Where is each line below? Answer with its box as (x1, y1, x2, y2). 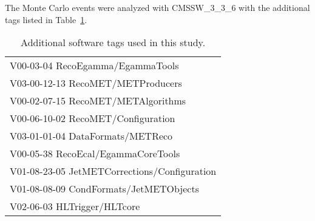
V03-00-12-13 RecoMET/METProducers (10, 76, 182, 90)
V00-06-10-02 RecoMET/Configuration (10, 111, 175, 126)
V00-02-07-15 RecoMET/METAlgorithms (10, 93, 186, 108)
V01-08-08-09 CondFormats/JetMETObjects (10, 182, 200, 196)
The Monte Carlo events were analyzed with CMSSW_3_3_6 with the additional (5, 1, 310, 13)
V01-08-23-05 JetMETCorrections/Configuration (10, 164, 217, 178)
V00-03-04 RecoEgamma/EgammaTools (10, 58, 179, 73)
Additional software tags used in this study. (21, 35, 206, 50)
